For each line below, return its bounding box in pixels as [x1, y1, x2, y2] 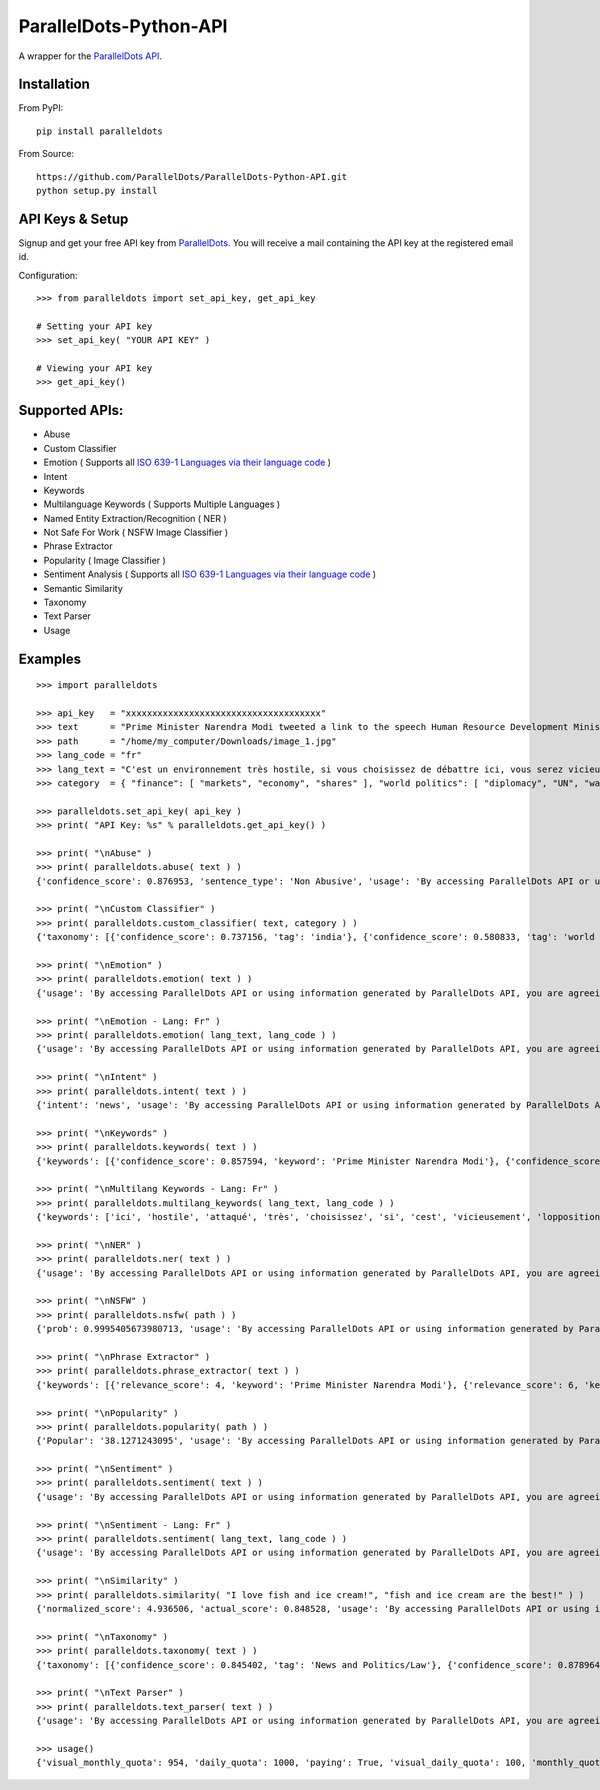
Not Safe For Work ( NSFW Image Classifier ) [43, 526, 229, 539]
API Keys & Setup [18, 210, 129, 227]
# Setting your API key [36, 320, 153, 332]
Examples [18, 650, 82, 667]
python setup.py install [36, 185, 158, 197]
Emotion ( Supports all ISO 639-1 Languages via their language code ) [43, 456, 332, 469]
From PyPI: [18, 102, 64, 114]
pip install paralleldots [36, 125, 164, 137]
